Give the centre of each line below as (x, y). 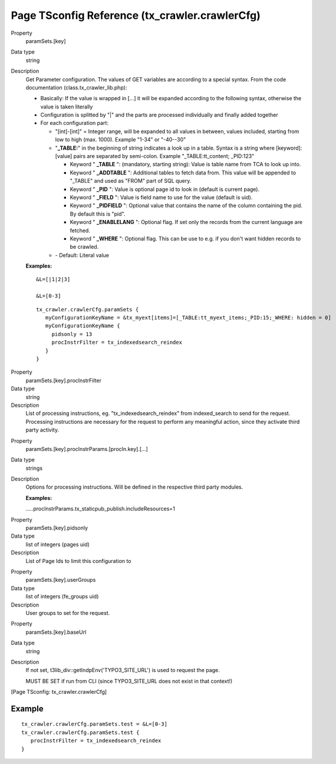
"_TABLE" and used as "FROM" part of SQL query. (131, 181)
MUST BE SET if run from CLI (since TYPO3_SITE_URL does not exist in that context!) (129, 681)
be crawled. (84, 247)
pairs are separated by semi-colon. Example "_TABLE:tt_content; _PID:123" (164, 156)
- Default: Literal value (82, 255)
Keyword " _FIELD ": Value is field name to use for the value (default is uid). (161, 197)
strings (34, 468)
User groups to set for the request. (68, 612)
